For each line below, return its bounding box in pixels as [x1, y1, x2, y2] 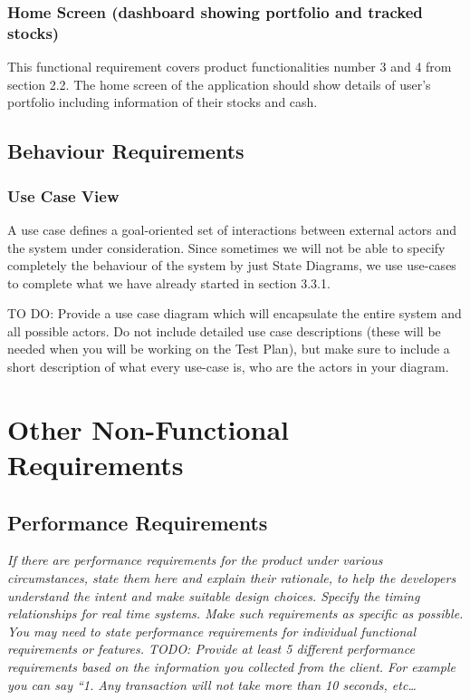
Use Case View [7, 184, 120, 207]
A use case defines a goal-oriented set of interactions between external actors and [7, 219, 456, 238]
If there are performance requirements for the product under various [7, 550, 383, 569]
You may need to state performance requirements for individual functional [7, 621, 417, 640]
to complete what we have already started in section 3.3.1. [7, 273, 331, 292]
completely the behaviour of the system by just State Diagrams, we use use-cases [7, 256, 456, 275]
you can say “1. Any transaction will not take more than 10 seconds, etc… [7, 675, 417, 694]
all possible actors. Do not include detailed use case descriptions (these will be [7, 321, 441, 340]
